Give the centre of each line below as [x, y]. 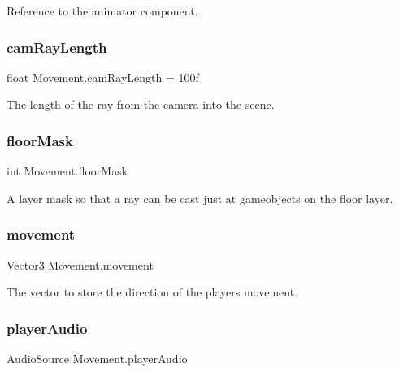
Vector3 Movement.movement [80, 264]
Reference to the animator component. [102, 11]
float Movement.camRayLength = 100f [103, 77]
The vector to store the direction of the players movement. [152, 292]
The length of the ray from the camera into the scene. [141, 104]
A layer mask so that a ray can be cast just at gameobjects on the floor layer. [200, 198]
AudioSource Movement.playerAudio [97, 359]
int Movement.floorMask [67, 171]
